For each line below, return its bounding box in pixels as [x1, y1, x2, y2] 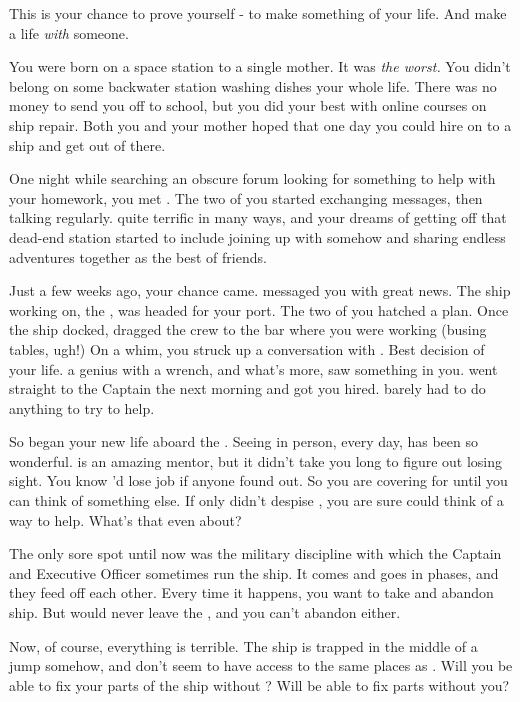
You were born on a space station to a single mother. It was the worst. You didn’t [9, 56, 511, 77]
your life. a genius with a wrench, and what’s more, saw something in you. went [9, 358, 498, 379]
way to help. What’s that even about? [9, 509, 242, 530]
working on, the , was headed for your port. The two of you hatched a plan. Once [9, 299, 509, 320]
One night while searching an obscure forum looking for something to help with [9, 168, 496, 189]
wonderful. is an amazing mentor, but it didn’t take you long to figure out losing [9, 450, 503, 471]
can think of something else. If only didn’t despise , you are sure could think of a [9, 490, 504, 511]
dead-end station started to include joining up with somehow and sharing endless [9, 226, 506, 247]
